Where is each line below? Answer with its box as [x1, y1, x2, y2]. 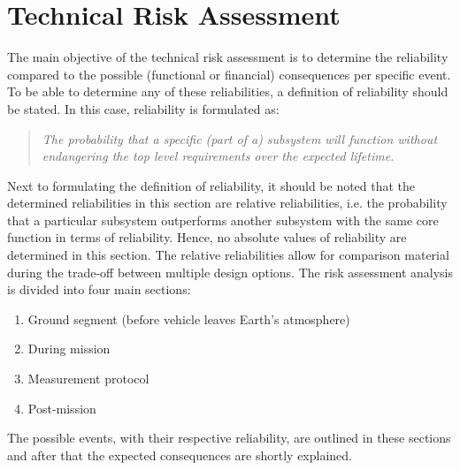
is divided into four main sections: [7, 280, 191, 299]
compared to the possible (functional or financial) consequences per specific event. [7, 64, 451, 83]
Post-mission [27, 398, 96, 417]
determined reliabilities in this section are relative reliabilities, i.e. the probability [7, 193, 448, 212]
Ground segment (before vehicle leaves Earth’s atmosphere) [27, 309, 350, 328]
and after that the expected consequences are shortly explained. [7, 445, 353, 464]
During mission [27, 339, 111, 358]
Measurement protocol [27, 369, 149, 388]
